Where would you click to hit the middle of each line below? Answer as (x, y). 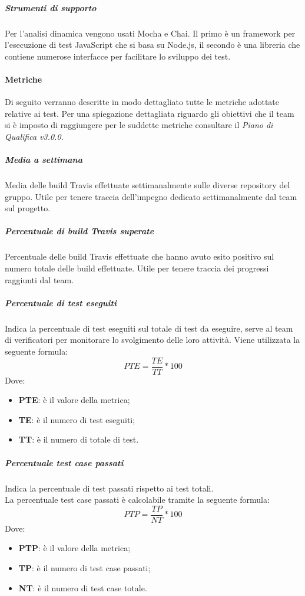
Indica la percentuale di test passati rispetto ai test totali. (109, 488)
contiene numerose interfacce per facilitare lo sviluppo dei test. (118, 56)
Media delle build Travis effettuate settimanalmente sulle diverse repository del (147, 185)
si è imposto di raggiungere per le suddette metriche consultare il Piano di (139, 125)
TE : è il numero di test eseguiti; (77, 419)
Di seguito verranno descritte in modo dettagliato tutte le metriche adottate (142, 102)
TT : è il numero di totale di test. (79, 439)
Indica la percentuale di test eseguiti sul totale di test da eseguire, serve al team (149, 328)
